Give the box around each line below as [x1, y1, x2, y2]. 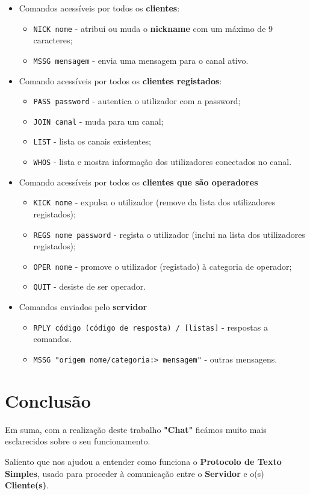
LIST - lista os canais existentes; [33, 135, 152, 148]
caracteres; [33, 34, 73, 46]
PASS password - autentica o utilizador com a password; [33, 95, 241, 107]
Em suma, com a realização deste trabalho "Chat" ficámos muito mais [5, 423, 267, 435]
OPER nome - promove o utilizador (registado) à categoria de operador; [33, 260, 292, 272]
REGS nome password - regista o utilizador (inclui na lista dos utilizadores [33, 228, 305, 240]
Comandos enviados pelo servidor [19, 300, 147, 313]
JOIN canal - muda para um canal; [33, 114, 164, 127]
